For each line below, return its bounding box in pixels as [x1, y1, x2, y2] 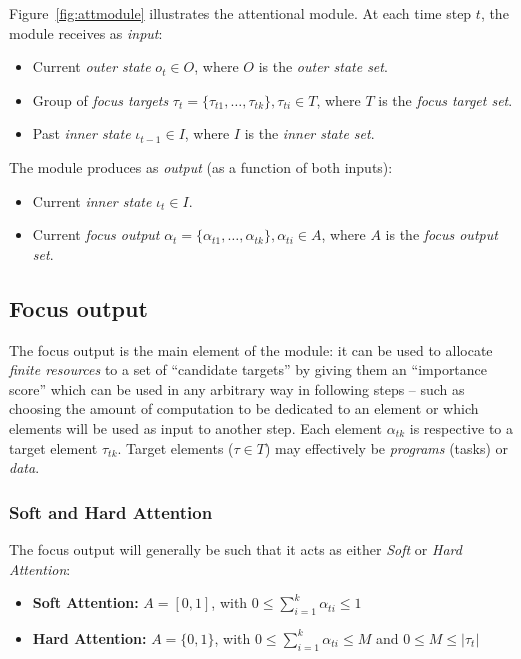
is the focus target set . [378, 89, 513, 110]
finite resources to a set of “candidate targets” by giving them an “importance [9, 359, 488, 380]
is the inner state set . [244, 123, 375, 144]
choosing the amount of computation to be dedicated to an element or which [9, 398, 479, 419]
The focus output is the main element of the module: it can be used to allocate [9, 339, 493, 360]
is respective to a [409, 417, 514, 438]
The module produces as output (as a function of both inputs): [9, 156, 393, 177]
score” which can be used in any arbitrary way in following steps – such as [9, 378, 465, 399]
